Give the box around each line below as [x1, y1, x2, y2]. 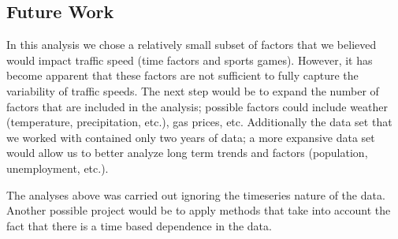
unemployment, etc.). [6, 159, 109, 176]
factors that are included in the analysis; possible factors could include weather [6, 98, 389, 114]
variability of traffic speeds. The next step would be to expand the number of [6, 82, 379, 99]
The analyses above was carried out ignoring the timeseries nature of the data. [6, 186, 385, 203]
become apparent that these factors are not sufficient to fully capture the [6, 67, 359, 84]
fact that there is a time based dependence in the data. [6, 217, 272, 233]
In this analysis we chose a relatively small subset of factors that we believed [6, 36, 377, 53]
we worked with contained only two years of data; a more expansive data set [6, 129, 375, 145]
